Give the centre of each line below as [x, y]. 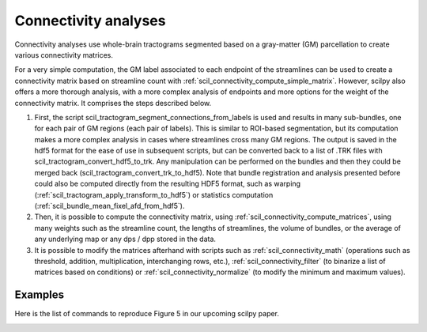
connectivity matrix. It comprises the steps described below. [113, 103]
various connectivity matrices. [64, 55]
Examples [40, 295]
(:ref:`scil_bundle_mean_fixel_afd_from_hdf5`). [110, 206]
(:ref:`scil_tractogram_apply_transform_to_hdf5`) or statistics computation [154, 194]
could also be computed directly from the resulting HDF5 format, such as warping [167, 184]
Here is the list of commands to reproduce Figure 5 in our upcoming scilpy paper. [147, 314]
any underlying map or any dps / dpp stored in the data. [125, 239]
